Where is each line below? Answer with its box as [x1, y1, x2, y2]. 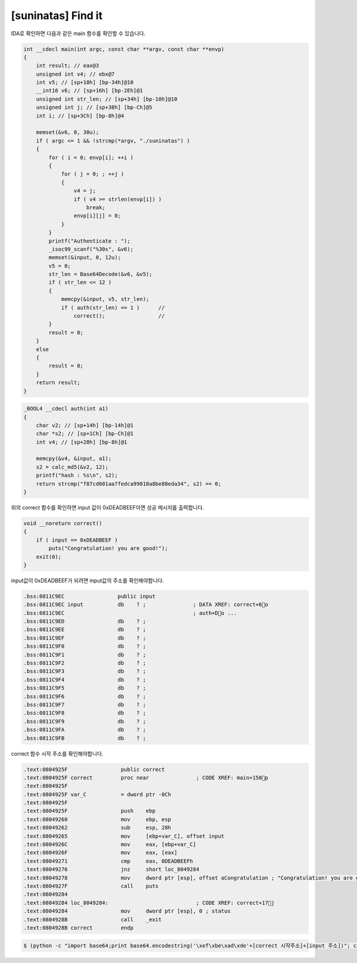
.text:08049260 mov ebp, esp [23, 816, 171, 822]
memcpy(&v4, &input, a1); [36, 455, 112, 462]
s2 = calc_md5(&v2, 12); [36, 464, 109, 470]
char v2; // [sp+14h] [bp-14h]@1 [36, 422, 134, 428]
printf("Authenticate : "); [48, 237, 131, 244]
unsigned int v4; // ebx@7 [36, 70, 115, 77]
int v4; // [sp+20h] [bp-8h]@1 [36, 439, 127, 445]
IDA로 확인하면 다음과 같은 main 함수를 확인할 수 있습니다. [11, 30, 146, 37]
